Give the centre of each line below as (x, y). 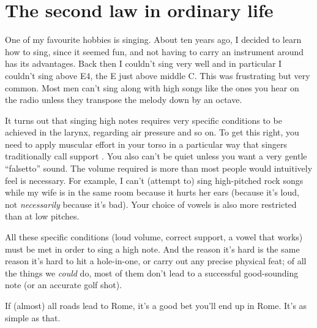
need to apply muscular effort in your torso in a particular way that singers (146, 144)
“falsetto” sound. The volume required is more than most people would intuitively (159, 168)
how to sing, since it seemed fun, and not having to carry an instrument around (155, 51)
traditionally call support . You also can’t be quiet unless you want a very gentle (156, 156)
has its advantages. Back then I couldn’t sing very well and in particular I (144, 63)
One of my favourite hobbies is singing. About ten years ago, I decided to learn (153, 40)
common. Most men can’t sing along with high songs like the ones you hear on (152, 87)
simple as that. (33, 317)
